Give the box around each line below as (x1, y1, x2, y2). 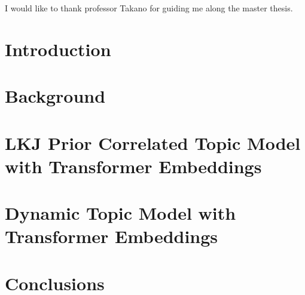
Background (5, 84, 106, 108)
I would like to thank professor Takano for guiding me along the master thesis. (5, 2, 293, 14)
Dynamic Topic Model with (5, 201, 236, 225)
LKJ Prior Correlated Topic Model (5, 130, 301, 155)
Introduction (5, 36, 111, 61)
